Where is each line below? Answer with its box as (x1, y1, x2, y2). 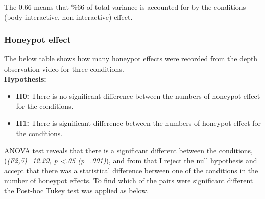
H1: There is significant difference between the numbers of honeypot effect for (16, 118, 261, 128)
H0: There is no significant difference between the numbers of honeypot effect (16, 91, 260, 101)
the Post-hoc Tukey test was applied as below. (4, 185, 149, 195)
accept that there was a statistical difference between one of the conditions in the (4, 165, 258, 175)
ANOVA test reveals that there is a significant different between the (4, 145, 217, 156)
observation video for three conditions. (4, 63, 124, 74)
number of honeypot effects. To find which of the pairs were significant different (4, 175, 253, 186)
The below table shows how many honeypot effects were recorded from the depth (4, 53, 258, 64)
